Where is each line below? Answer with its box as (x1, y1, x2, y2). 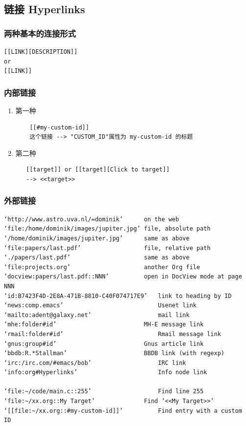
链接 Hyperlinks (4, 1, 85, 17)
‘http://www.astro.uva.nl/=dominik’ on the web (4, 215, 179, 223)
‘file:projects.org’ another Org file (4, 263, 200, 271)
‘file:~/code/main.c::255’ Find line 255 (4, 388, 204, 395)
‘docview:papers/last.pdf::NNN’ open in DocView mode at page (4, 273, 242, 280)
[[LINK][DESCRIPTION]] (4, 48, 78, 55)
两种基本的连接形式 (4, 27, 76, 39)
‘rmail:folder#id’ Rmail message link (4, 330, 221, 338)
